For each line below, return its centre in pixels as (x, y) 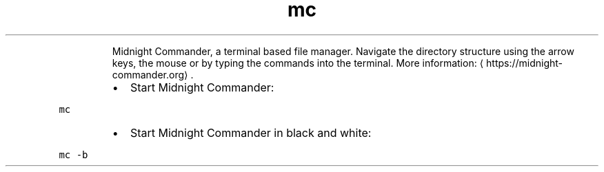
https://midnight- (525, 63)
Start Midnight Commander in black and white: (251, 132)
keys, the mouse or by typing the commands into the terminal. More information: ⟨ (298, 63)
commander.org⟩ (150, 74)
